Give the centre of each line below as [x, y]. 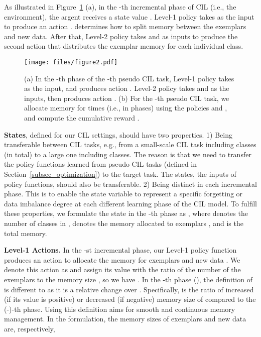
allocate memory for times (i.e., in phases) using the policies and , [126, 108]
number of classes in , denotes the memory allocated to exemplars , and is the [124, 223]
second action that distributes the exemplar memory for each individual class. [124, 46]
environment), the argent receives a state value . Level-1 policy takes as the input [129, 16]
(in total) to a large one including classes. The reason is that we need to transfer [128, 154]
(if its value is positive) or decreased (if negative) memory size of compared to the [130, 299]
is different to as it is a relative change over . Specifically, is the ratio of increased [129, 289]
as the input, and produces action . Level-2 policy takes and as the [127, 88]
